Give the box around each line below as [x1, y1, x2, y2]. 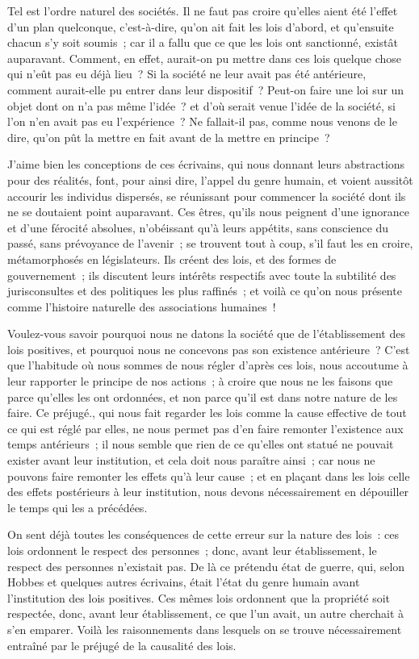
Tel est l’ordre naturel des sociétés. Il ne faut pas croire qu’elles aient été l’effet [7, 2, 398, 19]
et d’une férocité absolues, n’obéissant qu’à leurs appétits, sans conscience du [7, 219, 389, 236]
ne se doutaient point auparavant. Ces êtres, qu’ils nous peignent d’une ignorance [7, 203, 409, 220]
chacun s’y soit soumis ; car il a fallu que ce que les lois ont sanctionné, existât [7, 34, 398, 51]
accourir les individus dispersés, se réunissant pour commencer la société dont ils [7, 187, 406, 204]
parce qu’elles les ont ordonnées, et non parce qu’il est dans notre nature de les [7, 388, 398, 405]
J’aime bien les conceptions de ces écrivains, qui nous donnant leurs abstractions [7, 156, 405, 173]
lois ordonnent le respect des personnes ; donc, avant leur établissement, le [7, 542, 377, 558]
